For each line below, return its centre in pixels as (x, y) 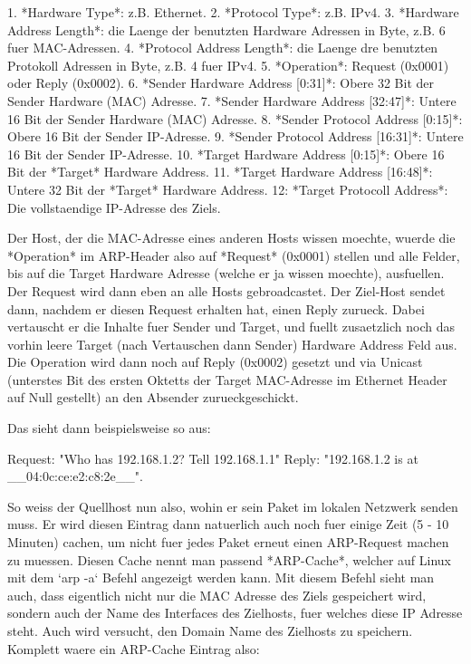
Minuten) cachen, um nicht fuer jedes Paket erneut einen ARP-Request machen (228, 542)
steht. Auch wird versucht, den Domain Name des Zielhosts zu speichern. (210, 630)
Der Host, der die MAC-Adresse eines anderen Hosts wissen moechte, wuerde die (231, 238)
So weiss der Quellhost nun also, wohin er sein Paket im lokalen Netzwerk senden (233, 506)
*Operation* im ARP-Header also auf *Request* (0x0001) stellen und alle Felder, (234, 255)
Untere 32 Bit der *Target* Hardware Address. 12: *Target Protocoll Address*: (228, 189)
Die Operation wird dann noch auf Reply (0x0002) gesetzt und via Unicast (215, 362)
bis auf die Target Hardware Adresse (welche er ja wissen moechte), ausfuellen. (226, 273)
